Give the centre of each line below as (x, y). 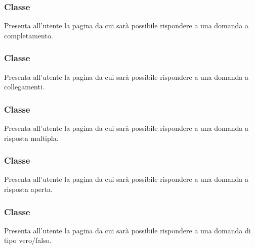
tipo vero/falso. (28, 240)
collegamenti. (24, 87)
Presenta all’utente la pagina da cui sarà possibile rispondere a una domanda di (127, 230)
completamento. (29, 35)
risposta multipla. (31, 138)
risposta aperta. (28, 189)
